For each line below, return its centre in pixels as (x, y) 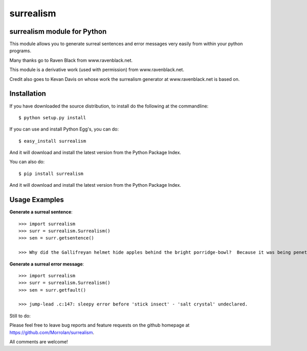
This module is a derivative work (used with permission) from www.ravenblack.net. (97, 70)
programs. (20, 51)
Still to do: (20, 316)
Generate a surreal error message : (47, 264)
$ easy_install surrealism (52, 141)
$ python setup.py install (52, 117)
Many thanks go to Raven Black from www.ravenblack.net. (71, 60)
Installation (28, 94)
